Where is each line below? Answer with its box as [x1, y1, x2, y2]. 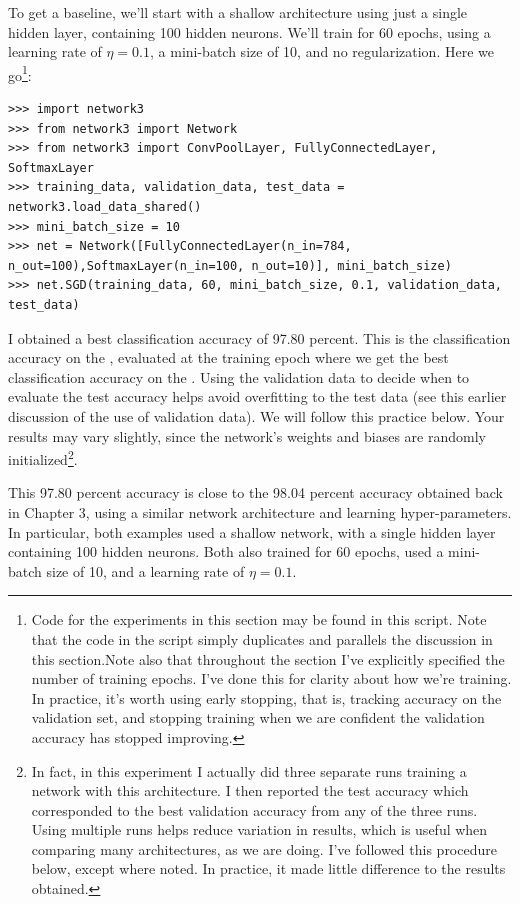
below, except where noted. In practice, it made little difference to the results [31, 858, 506, 879]
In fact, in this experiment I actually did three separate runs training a [31, 760, 467, 781]
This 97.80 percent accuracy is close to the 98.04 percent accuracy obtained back [8, 482, 503, 503]
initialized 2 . [8, 446, 78, 469]
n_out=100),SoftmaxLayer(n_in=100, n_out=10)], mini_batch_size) [8, 258, 452, 273]
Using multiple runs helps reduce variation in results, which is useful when [31, 819, 488, 840]
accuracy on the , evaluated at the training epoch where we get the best [8, 347, 449, 368]
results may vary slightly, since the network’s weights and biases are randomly [8, 425, 486, 446]
